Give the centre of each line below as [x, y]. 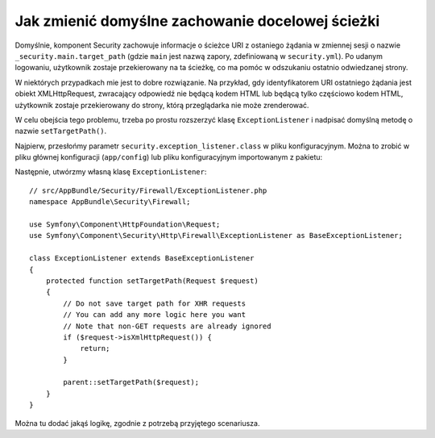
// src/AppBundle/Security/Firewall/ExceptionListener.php [148, 190]
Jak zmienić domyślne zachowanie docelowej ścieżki [197, 21]
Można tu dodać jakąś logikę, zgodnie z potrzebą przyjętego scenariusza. [137, 423]
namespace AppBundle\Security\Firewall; [110, 202]
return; [95, 348]
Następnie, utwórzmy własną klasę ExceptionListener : [111, 172]
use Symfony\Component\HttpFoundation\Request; [125, 225]
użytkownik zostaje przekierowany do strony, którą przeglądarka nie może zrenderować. [162, 105]
